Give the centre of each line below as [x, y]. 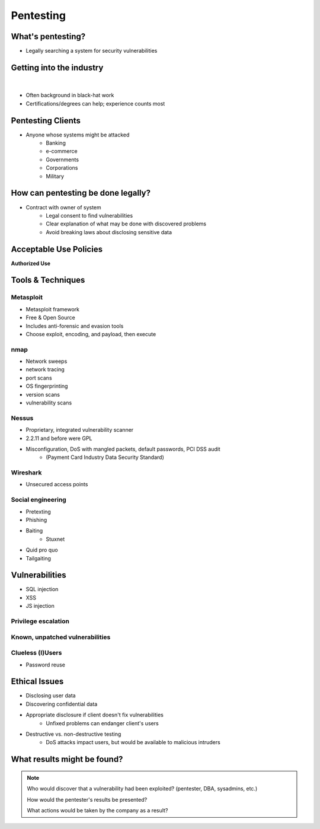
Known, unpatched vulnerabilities [61, 637]
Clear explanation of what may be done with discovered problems [126, 224]
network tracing [45, 369]
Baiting [34, 531]
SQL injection [42, 589]
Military [55, 176]
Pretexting [39, 511]
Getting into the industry [57, 67]
